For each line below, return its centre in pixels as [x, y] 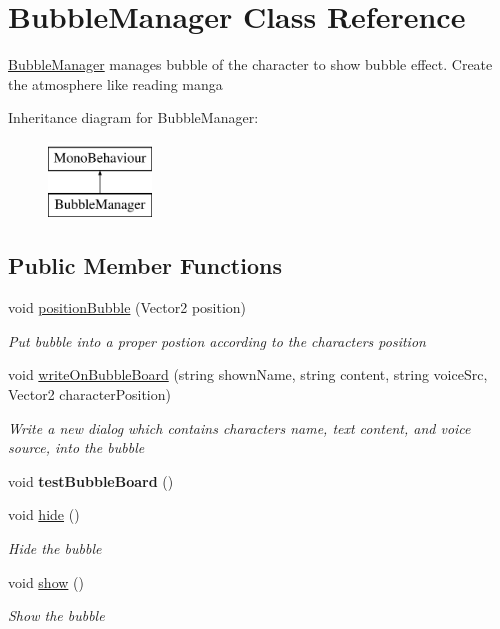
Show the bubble [56, 615]
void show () [46, 581]
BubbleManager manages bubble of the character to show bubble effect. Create [250, 64]
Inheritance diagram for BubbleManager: [133, 117]
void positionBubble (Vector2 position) [127, 307]
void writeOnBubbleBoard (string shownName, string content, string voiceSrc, [248, 374]
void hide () [44, 514]
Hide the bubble [55, 548]
